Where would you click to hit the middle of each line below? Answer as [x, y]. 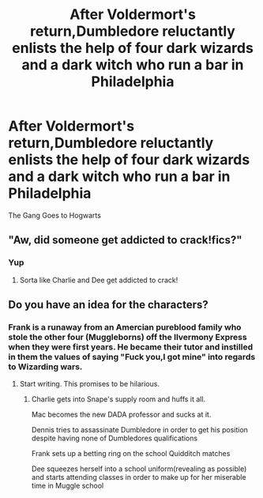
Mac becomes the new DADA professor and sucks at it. [121, 415]
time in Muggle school [68, 486]
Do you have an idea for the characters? [108, 305]
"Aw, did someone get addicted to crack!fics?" [125, 240]
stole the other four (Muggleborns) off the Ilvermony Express [128, 337]
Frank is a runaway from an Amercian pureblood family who [125, 327]
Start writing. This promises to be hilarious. [90, 384]
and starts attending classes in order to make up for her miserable [139, 477]
